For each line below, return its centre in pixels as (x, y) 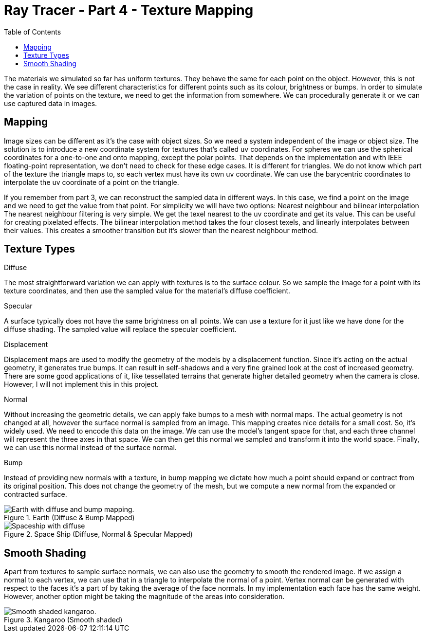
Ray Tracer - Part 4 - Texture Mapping (129, 10)
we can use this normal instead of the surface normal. (90, 448)
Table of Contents (33, 32)
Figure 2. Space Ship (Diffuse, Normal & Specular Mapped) (98, 534)
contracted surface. (36, 494)
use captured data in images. (51, 103)
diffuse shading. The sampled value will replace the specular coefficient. (120, 329)
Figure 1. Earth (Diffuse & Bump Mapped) (69, 518)
